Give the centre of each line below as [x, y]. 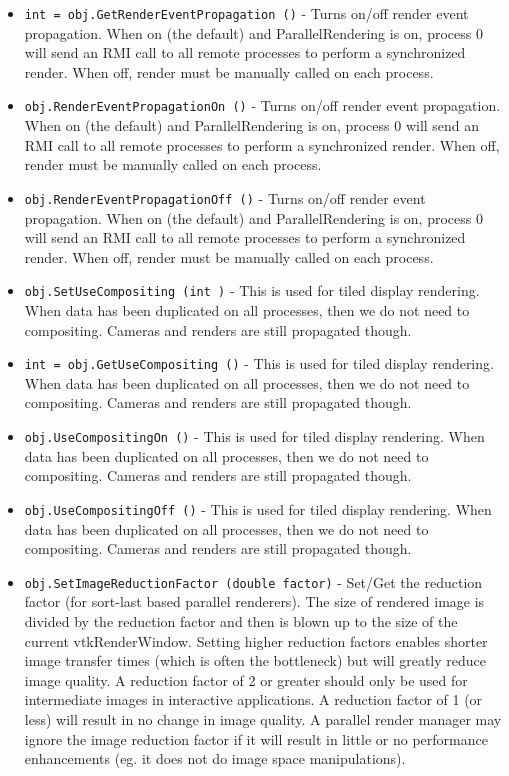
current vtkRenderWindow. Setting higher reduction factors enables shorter [256, 640]
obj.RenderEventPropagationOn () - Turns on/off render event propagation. [262, 105]
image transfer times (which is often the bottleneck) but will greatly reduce [255, 660]
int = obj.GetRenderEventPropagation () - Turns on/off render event [246, 13]
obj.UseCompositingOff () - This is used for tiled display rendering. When [258, 508]
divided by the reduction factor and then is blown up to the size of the [241, 620]
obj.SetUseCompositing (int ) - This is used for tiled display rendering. [252, 290]
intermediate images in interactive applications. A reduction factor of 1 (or [253, 699]
